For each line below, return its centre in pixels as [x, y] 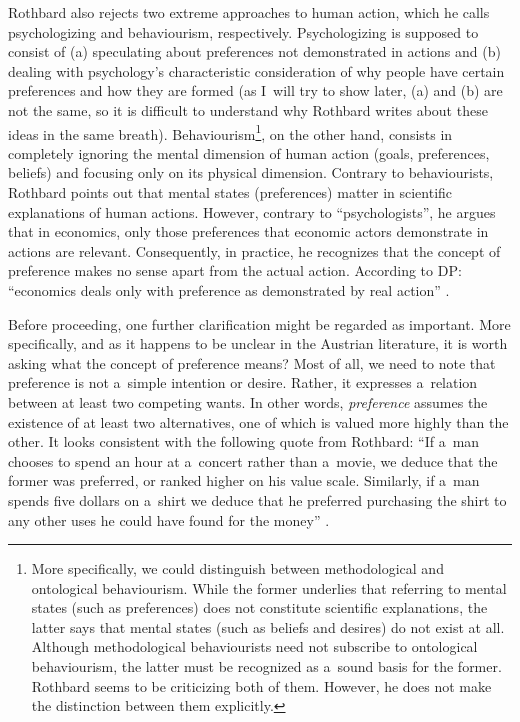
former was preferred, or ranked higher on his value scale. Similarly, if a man [244, 480]
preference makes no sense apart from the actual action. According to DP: [235, 270]
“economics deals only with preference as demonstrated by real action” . [229, 289]
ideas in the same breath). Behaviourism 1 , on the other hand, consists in [230, 132]
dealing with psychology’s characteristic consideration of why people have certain [256, 70]
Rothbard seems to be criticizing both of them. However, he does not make [261, 685]
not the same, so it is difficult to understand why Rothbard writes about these [248, 109]
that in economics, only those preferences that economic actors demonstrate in [248, 231]
